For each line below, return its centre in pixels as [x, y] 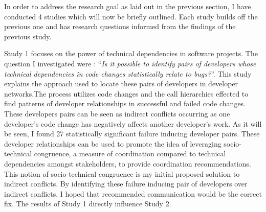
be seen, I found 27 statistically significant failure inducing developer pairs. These [132, 134]
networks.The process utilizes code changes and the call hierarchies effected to [126, 93]
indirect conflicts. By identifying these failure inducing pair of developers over [126, 184]
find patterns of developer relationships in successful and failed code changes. [125, 103]
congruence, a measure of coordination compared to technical [130, 154]
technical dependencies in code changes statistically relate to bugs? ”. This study [128, 73]
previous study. [28, 36]
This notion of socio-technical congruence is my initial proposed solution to [122, 173]
